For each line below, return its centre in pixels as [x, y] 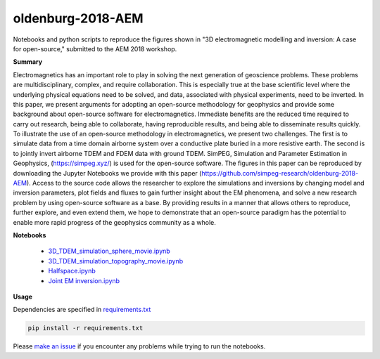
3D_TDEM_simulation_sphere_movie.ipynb [109, 251]
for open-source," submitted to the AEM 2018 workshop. [95, 48]
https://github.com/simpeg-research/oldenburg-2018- [280, 173]
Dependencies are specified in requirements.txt [82, 310]
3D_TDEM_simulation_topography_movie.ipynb [115, 261]
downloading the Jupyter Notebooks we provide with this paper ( [107, 173]
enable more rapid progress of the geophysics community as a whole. [114, 222]
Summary [27, 62]
